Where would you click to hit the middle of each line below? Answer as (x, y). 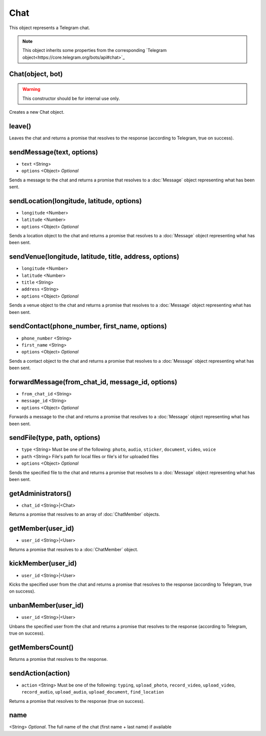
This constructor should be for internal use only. (71, 98)
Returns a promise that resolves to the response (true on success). (77, 701)
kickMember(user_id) (43, 563)
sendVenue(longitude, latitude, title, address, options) (94, 257)
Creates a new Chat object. (37, 112)
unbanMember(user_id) (46, 606)
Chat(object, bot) (36, 74)
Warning (31, 89)
